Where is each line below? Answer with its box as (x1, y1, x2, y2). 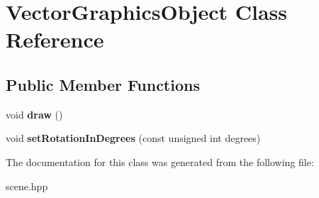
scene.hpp (6, 178, 48, 193)
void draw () (6, 106, 63, 121)
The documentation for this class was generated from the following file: (6, 154, 314, 169)
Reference (6, 25, 104, 54)
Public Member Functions (6, 73, 200, 95)
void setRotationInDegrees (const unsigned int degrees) (6, 131, 261, 145)
